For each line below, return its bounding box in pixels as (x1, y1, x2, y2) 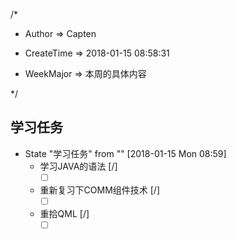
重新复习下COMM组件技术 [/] (39, 184, 161, 196)
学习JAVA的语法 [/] (39, 160, 118, 172)
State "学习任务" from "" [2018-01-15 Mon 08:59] (24, 147, 227, 159)
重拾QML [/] (39, 207, 90, 219)
